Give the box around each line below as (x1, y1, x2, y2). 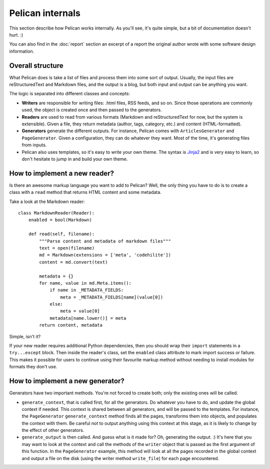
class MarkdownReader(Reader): (18, 210, 95, 215)
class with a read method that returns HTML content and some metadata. (9, 189, 162, 195)
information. (9, 48, 34, 54)
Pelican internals (9, 8, 81, 19)
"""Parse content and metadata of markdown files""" (39, 238, 171, 244)
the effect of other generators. (21, 427, 84, 433)
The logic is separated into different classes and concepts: (9, 91, 130, 97)
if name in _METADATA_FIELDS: (49, 287, 124, 293)
